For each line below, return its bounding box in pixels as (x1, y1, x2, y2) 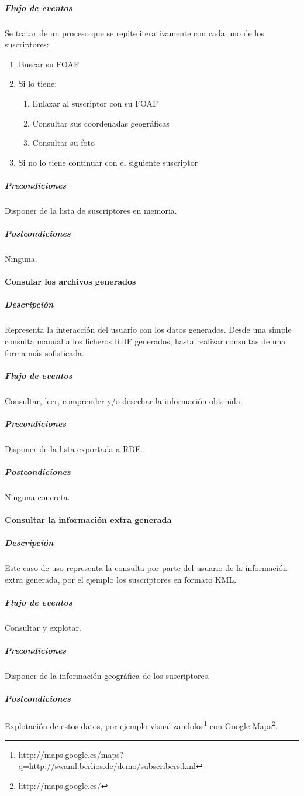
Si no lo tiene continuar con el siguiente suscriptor (18, 156, 198, 168)
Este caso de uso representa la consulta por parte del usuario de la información (5, 562, 288, 574)
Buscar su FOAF (18, 57, 80, 70)
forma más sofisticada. (5, 346, 84, 358)
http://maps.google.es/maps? (18, 748, 124, 760)
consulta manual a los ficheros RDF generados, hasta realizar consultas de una (5, 334, 286, 347)
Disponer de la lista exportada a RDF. (5, 442, 143, 455)
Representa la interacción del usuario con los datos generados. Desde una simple (5, 323, 292, 336)
